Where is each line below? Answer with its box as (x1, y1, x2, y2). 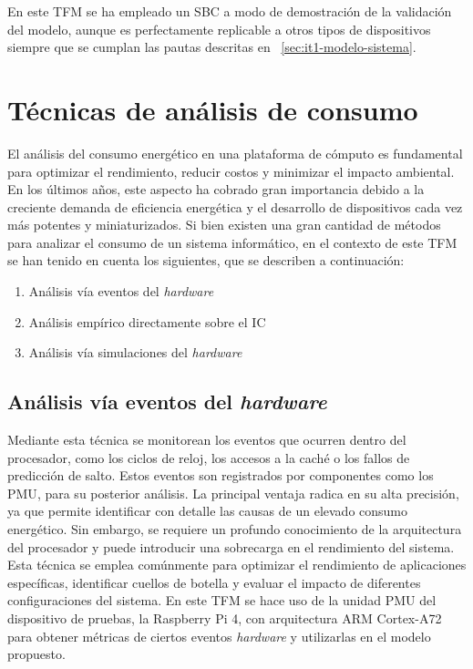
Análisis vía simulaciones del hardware (28, 343, 242, 362)
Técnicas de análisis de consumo (7, 90, 418, 128)
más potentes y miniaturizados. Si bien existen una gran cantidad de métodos (7, 215, 441, 234)
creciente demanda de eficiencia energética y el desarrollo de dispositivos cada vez (7, 197, 463, 216)
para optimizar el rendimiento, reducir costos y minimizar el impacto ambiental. (7, 161, 455, 180)
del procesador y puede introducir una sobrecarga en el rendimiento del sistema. (7, 537, 455, 556)
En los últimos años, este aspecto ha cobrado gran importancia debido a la (7, 180, 425, 199)
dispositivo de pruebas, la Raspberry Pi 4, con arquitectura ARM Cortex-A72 (7, 608, 442, 627)
